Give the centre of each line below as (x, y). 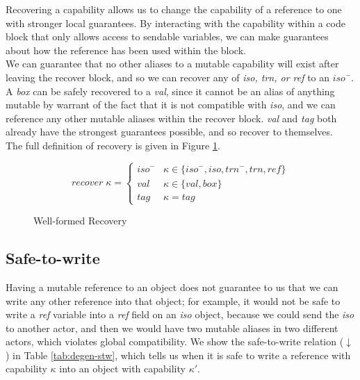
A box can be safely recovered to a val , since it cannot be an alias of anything (170, 91)
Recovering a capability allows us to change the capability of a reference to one (174, 9)
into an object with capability (122, 369)
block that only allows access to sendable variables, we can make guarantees (167, 36)
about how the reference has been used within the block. (126, 50)
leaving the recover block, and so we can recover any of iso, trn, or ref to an (168, 77)
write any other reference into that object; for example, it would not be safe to (173, 300)
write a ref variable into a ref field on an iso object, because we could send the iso (180, 314)
